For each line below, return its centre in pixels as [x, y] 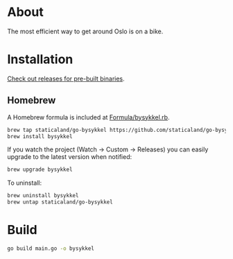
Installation [40, 59]
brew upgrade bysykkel [40, 170]
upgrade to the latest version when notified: [70, 157]
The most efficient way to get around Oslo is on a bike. [85, 31]
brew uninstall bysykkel [43, 196]
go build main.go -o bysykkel [51, 249]
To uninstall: [25, 183]
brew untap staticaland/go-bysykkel [60, 202]
